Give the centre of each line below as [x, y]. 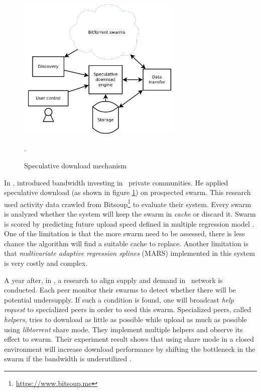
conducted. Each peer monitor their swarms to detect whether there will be [120, 290]
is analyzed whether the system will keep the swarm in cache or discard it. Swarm [130, 214]
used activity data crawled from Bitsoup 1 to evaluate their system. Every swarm [128, 203]
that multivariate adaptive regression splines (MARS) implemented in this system [129, 253]
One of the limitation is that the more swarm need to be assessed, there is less [124, 233]
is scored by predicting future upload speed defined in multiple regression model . [129, 223]
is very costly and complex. [46, 263]
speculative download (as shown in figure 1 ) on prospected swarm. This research [127, 192]
